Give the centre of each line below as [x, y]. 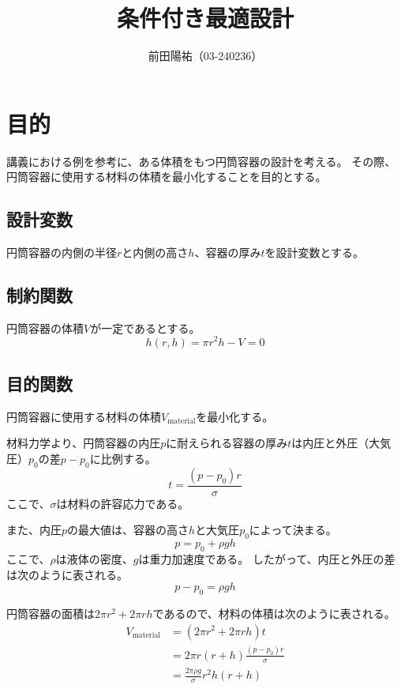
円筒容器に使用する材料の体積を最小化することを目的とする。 [167, 177]
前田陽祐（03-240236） [205, 56]
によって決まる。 [293, 530]
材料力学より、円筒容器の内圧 [84, 443]
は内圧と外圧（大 [336, 443]
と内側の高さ [155, 252]
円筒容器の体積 [45, 328]
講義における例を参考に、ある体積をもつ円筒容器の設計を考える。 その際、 [201, 161]
